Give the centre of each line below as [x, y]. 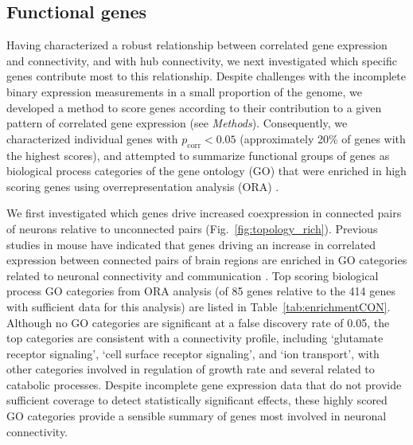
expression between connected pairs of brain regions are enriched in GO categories [207, 260]
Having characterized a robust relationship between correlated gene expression [197, 45]
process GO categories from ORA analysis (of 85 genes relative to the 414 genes [201, 291]
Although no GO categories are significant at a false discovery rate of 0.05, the [198, 322]
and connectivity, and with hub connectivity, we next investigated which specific [202, 60]
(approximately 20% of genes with [323, 138]
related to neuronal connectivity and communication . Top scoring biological [193, 275]
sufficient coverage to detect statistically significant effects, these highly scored [197, 400]
